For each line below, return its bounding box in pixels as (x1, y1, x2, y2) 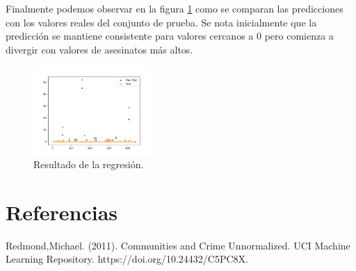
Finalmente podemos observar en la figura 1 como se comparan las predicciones (6, 1, 343, 15)
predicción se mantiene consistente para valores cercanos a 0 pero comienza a (6, 28, 334, 43)
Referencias (6, 197, 118, 226)
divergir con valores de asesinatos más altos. (6, 42, 193, 56)
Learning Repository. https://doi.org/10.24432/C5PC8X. (6, 252, 248, 266)
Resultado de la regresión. (33, 157, 144, 172)
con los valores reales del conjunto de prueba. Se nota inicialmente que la (6, 15, 317, 29)
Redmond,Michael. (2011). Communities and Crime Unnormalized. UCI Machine (6, 238, 350, 252)
